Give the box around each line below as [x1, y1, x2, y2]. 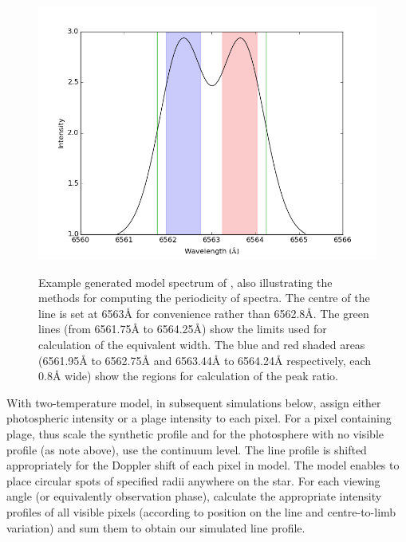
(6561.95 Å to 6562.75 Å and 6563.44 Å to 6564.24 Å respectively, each [38, 352, 372, 368]
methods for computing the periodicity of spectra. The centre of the [38, 289, 370, 306]
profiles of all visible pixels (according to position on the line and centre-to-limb [6, 503, 396, 520]
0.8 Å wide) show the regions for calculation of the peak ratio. [38, 367, 338, 384]
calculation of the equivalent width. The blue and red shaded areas [38, 336, 365, 352]
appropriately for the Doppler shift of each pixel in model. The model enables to [6, 457, 400, 473]
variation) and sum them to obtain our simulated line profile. [6, 519, 305, 536]
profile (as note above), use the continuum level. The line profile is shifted [6, 441, 367, 458]
